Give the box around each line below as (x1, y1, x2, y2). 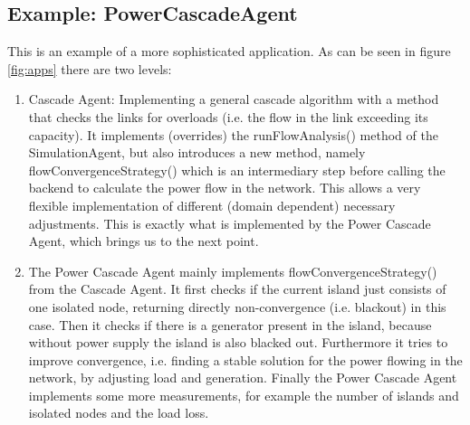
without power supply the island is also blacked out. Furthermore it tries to (28, 333, 448, 352)
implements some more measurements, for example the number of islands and (28, 385, 459, 404)
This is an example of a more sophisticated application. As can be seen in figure (7, 42, 451, 61)
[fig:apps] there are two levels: (7, 59, 172, 78)
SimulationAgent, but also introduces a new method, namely (28, 143, 366, 162)
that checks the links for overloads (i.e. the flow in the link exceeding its (28, 107, 428, 126)
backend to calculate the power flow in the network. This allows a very (28, 178, 421, 197)
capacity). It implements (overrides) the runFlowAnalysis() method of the (28, 125, 438, 144)
